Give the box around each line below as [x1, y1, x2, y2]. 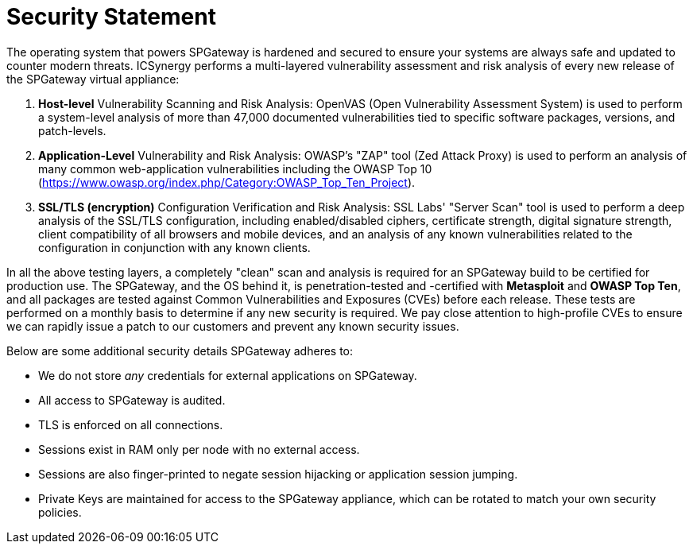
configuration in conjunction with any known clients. [38, 240, 311, 254]
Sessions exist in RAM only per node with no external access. [38, 442, 360, 456]
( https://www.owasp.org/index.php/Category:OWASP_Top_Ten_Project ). [38, 175, 416, 189]
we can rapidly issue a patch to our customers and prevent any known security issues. [6, 319, 459, 333]
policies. [38, 505, 82, 519]
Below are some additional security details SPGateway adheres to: [6, 343, 354, 358]
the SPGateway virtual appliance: [6, 72, 180, 86]
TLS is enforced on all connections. [38, 417, 223, 432]
